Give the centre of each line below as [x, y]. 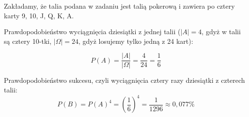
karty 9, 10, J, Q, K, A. [39, 15]
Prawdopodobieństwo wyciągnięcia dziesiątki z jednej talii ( [92, 32]
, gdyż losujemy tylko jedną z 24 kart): [136, 41]
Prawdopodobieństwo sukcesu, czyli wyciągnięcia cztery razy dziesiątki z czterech [124, 80]
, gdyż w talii [221, 32]
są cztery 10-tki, [28, 41]
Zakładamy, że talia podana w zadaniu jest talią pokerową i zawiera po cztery [119, 6]
